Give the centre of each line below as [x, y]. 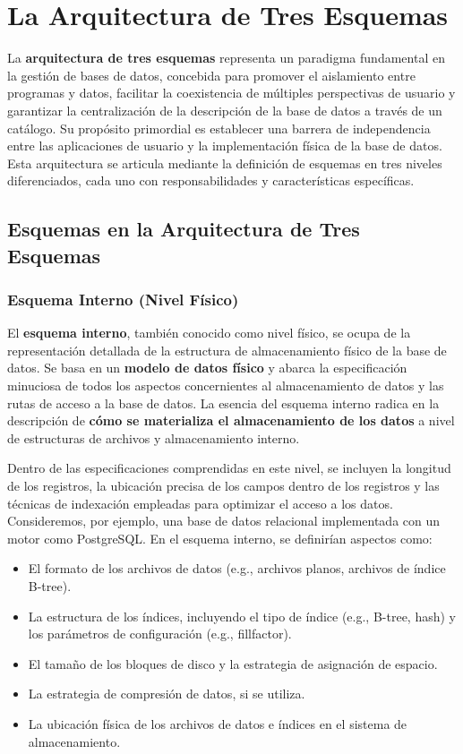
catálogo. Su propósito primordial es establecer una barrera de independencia [219, 128]
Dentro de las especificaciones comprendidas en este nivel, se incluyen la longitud [229, 468]
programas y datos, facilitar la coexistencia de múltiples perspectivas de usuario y [231, 93]
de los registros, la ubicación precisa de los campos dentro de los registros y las [223, 486]
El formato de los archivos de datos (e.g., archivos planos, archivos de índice [237, 568]
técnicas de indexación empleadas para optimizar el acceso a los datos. [200, 503]
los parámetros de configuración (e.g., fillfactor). [160, 634]
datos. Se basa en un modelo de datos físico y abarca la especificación [207, 368]
